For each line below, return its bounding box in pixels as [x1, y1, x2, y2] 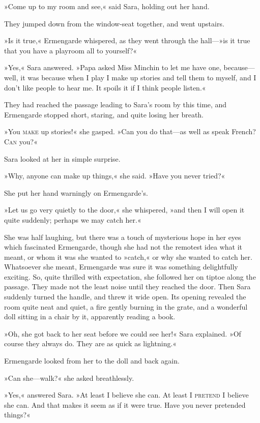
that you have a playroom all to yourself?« [4, 45, 137, 55]
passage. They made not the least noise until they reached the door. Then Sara [4, 281, 251, 292]
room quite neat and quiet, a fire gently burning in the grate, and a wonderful [4, 301, 248, 312]
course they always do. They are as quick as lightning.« [4, 338, 177, 349]
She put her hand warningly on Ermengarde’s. [4, 187, 148, 198]
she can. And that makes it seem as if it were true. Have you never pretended [4, 399, 246, 410]
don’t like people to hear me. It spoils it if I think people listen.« [4, 82, 206, 93]
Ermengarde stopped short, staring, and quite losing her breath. [4, 109, 204, 119]
